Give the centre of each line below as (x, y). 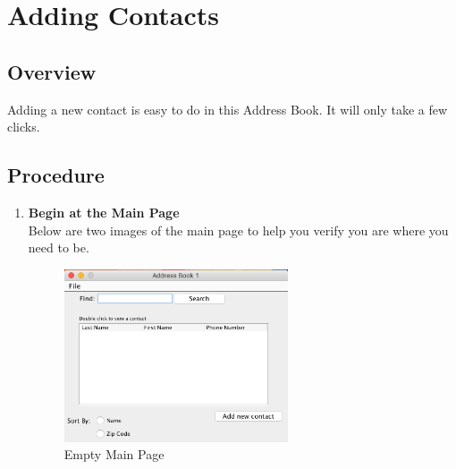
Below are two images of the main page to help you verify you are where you (238, 230)
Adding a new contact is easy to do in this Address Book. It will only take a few (228, 109)
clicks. (24, 127)
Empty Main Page (114, 454)
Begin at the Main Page (104, 212)
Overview (52, 71)
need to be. (59, 247)
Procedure (56, 175)
